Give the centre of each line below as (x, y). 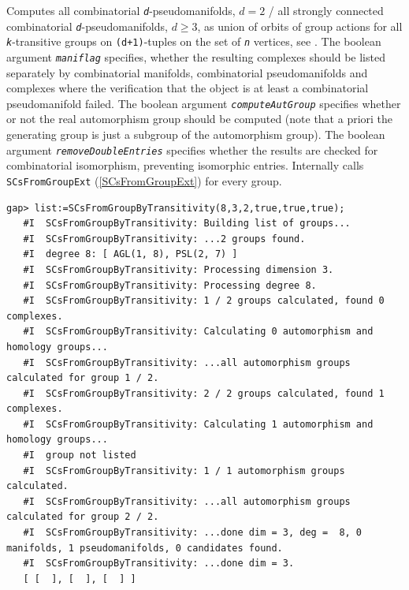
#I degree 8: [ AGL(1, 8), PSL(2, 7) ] (130, 254)
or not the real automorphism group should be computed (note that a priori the (200, 119)
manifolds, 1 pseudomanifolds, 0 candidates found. (145, 548)
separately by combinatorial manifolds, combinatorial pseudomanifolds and (187, 72)
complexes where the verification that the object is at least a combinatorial (188, 88)
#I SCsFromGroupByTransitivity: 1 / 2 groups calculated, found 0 (204, 301)
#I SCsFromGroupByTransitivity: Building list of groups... (187, 224)
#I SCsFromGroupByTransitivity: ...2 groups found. (164, 239)
